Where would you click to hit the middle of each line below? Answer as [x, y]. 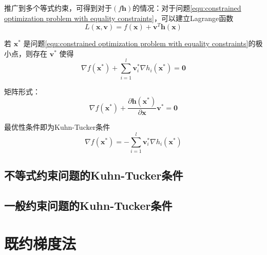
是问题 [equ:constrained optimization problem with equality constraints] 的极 [143, 43]
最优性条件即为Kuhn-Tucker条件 [57, 127]
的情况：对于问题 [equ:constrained [187, 8]
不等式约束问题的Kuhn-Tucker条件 [94, 175]
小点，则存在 [26, 53]
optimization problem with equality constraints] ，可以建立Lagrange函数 [119, 18]
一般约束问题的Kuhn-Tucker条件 [88, 205]
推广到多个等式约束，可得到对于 [58, 8]
